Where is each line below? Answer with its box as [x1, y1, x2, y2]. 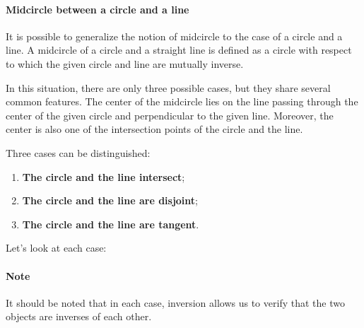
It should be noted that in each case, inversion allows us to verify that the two [6, 295, 345, 310]
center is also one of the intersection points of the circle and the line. [6, 122, 303, 136]
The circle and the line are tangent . [22, 216, 199, 231]
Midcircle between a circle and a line [6, 1, 189, 16]
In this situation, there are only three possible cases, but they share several [6, 80, 331, 95]
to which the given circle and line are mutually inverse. [6, 56, 244, 71]
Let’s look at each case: [6, 240, 107, 255]
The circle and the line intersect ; [22, 169, 185, 184]
